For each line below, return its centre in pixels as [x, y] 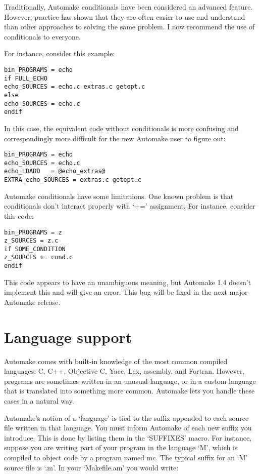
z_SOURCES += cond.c [39, 257]
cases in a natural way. [39, 401]
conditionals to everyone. [42, 36]
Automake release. [32, 302]
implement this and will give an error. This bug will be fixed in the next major [126, 292]
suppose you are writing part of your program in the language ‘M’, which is [121, 447]
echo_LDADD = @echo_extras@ [55, 171]
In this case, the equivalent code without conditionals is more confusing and [121, 128]
